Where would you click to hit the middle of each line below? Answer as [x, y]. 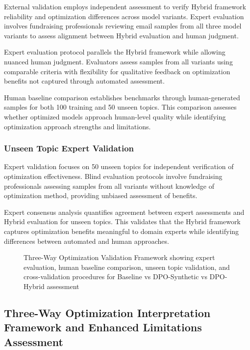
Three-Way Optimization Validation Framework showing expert [119, 257]
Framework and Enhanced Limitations [103, 327]
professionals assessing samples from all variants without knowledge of [109, 186]
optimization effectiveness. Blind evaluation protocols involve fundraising [113, 176]
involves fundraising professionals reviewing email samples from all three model [123, 26]
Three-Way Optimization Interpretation [107, 312]
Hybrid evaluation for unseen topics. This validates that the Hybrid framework [122, 221]
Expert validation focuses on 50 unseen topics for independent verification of [119, 166]
